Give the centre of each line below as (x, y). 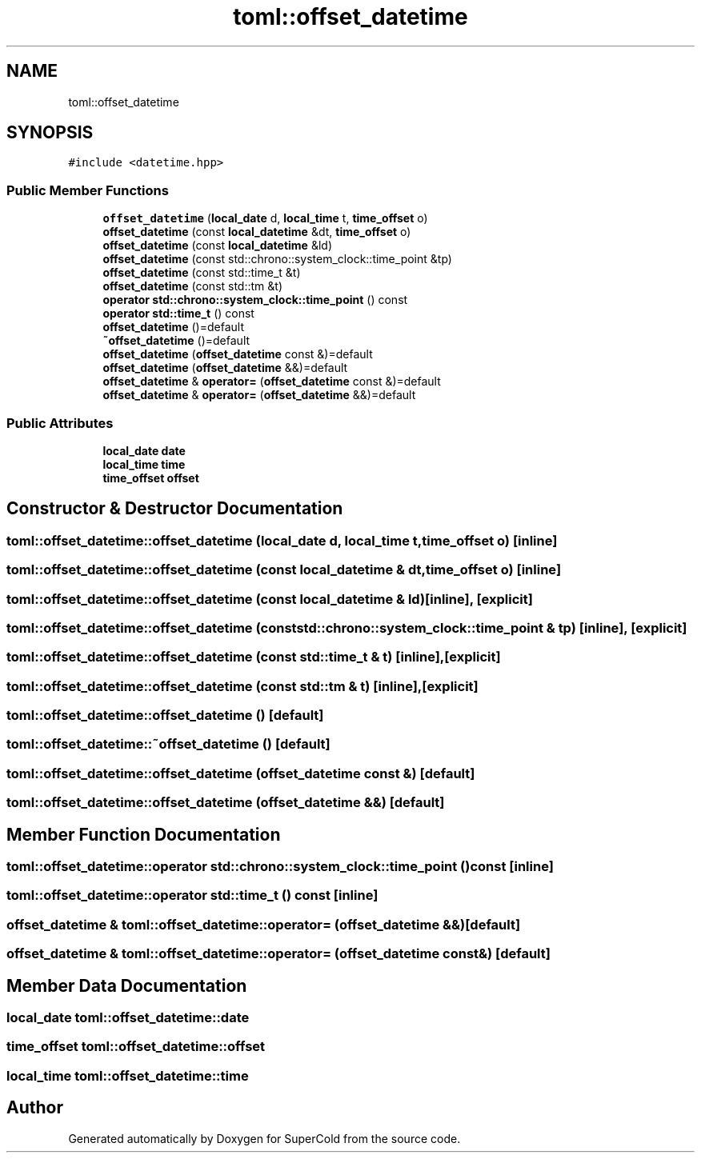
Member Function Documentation (144, 834)
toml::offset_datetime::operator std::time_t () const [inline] (192, 895)
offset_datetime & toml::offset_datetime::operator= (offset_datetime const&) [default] (278, 954)
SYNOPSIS (50, 133)
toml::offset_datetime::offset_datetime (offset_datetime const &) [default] (241, 773)
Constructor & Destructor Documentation (175, 509)
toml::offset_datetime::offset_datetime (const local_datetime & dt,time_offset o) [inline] (284, 570)
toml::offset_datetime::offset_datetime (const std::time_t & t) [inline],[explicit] (254, 657)
